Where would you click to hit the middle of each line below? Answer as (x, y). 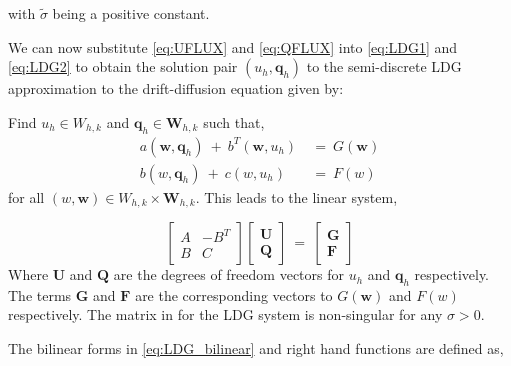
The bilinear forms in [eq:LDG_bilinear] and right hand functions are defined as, (256, 348)
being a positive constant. (131, 13)
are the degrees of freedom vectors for (228, 274)
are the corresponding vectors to (234, 294)
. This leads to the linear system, (296, 196)
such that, (234, 121)
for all (26, 196)
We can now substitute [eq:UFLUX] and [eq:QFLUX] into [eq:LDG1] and (233, 46)
